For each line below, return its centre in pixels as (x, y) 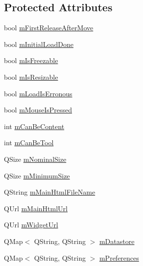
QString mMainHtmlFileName (50, 192)
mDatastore (117, 241)
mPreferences (119, 257)
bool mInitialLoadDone (39, 44)
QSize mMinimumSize (37, 175)
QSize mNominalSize (35, 159)
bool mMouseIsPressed (38, 110)
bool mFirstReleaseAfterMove (49, 28)
